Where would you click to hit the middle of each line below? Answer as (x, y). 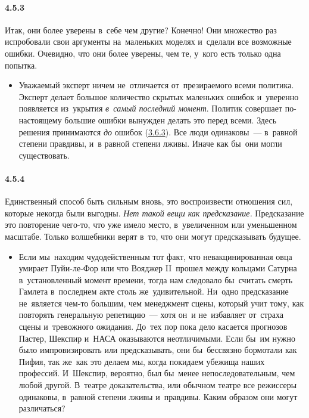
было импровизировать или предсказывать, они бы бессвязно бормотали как (158, 350)
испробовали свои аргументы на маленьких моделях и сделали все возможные (148, 41)
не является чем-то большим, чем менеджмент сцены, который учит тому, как (161, 303)
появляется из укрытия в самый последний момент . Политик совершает (151, 108)
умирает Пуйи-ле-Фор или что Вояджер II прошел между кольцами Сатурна (158, 268)
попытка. (21, 65)
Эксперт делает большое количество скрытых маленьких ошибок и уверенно (159, 96)
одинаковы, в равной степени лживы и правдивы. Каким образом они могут (158, 396)
